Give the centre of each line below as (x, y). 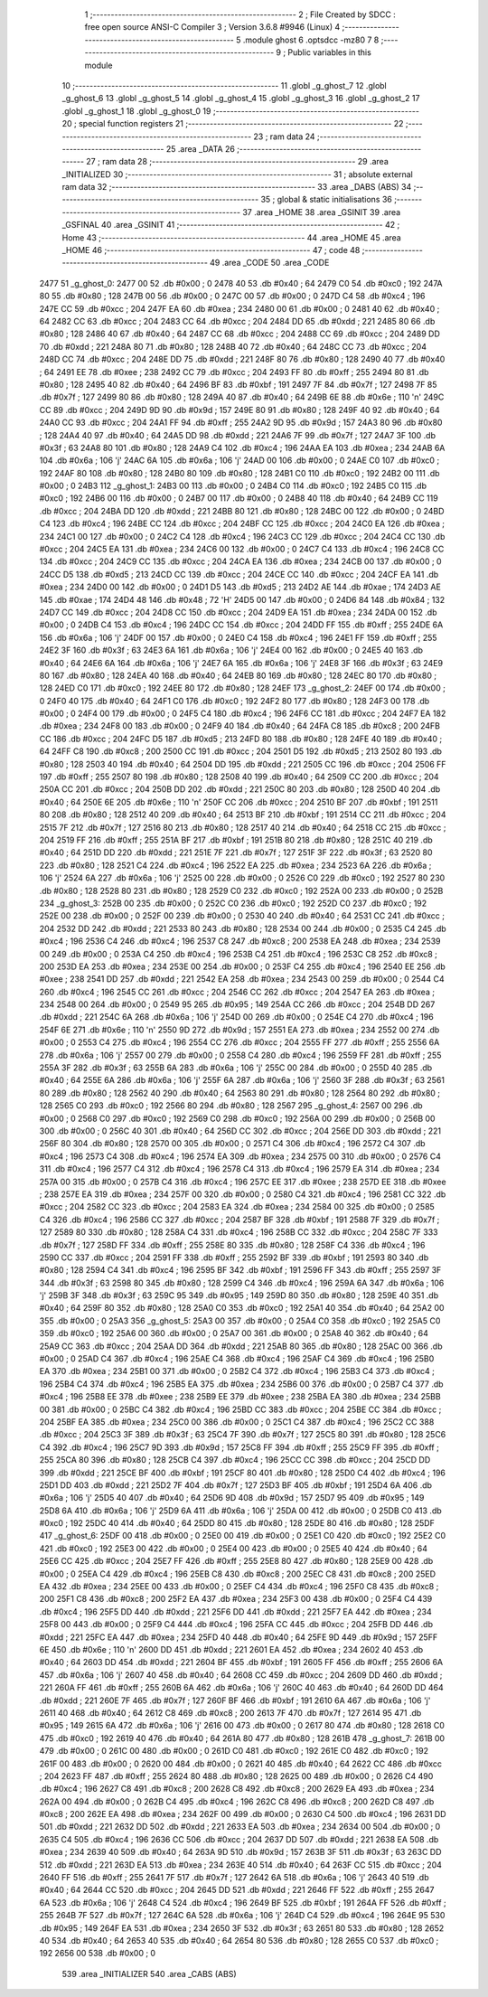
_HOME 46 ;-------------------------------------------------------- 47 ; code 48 (211, 250)
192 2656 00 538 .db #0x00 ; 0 (98, 1954)
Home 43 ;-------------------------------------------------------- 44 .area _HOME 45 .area (231, 237)
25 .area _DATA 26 (200, 148)
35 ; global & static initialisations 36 (326, 200)
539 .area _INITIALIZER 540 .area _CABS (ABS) (149, 1973)
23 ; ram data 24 (284, 137)
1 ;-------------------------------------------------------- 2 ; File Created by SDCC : (240, 14)
